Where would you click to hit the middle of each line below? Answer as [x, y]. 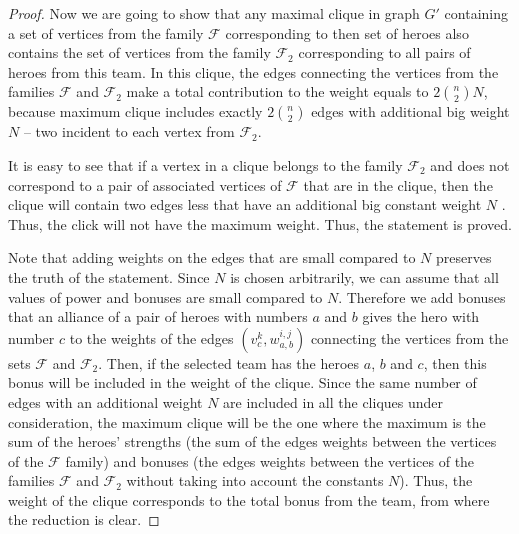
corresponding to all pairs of [384, 52]
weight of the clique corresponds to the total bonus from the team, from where [249, 499]
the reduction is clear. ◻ [84, 519]
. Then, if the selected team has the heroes [229, 362]
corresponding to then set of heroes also [347, 32]
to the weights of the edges [151, 337]
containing [476, 13]
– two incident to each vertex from [129, 131]
